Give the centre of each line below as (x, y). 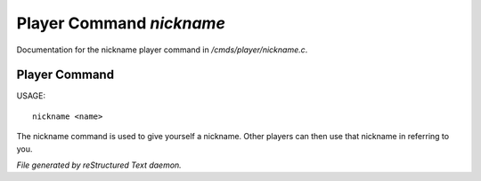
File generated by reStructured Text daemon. (99, 165)
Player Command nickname (121, 23)
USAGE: (31, 96)
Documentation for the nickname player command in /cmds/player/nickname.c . (162, 50)
